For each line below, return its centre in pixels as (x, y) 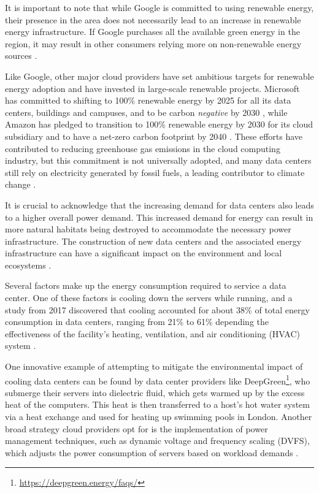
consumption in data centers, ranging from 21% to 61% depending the (137, 322)
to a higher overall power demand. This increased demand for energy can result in (159, 217)
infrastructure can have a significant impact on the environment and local (144, 253)
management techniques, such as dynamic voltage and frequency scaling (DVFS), (157, 441)
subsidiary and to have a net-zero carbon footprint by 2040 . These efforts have (154, 136)
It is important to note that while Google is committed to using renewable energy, (159, 7)
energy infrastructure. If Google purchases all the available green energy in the (152, 32)
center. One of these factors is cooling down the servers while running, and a (149, 298)
